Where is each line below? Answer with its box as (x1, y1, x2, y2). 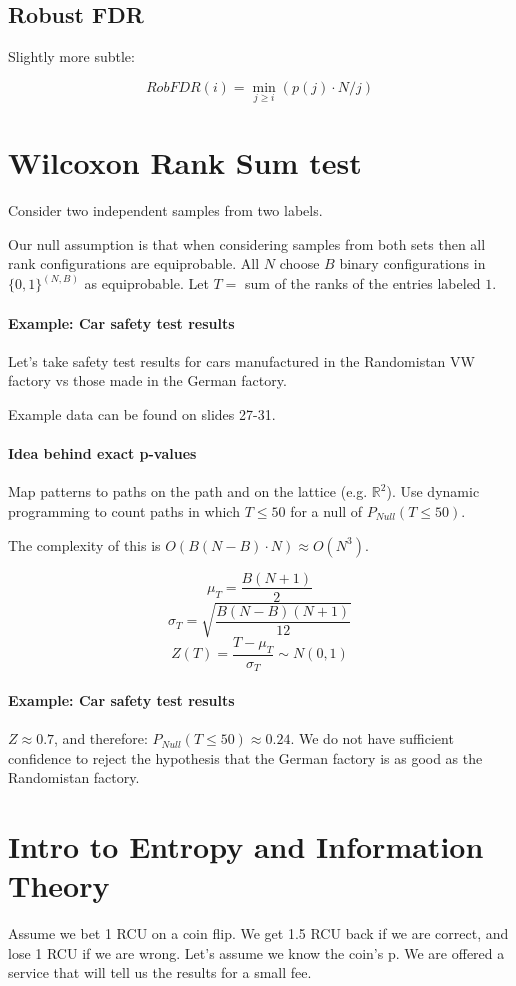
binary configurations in (339, 253, 486, 274)
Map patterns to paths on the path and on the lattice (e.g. (8, 481, 368, 502)
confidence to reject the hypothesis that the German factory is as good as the (8, 747, 483, 768)
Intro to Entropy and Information (8, 826, 484, 867)
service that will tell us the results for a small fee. (8, 962, 312, 983)
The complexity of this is (8, 534, 161, 555)
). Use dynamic (386, 481, 480, 502)
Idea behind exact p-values (8, 443, 197, 464)
